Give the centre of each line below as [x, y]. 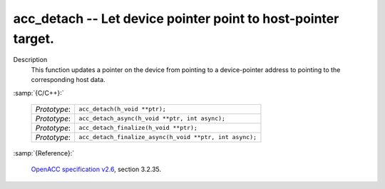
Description [30, 60]
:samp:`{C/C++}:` [38, 93]
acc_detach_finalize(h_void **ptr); [138, 128]
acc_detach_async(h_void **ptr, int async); [152, 119]
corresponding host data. [68, 80]
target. [34, 39]
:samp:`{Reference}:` [44, 153]
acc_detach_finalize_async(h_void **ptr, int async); [168, 137]
